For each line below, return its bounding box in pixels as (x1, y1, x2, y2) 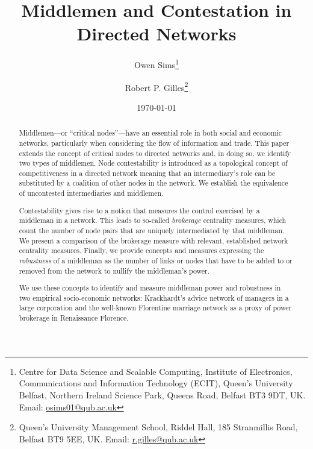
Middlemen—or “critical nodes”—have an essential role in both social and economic (19, 128, 282, 138)
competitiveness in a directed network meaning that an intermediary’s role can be (19, 168, 276, 178)
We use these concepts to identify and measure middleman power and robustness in (19, 283, 281, 293)
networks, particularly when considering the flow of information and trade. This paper (19, 137, 290, 148)
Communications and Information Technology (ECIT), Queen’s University (19, 377, 293, 389)
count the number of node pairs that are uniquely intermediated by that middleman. (19, 225, 285, 235)
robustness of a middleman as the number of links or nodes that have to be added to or (19, 255, 293, 265)
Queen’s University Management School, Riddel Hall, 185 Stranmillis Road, (19, 421, 298, 433)
